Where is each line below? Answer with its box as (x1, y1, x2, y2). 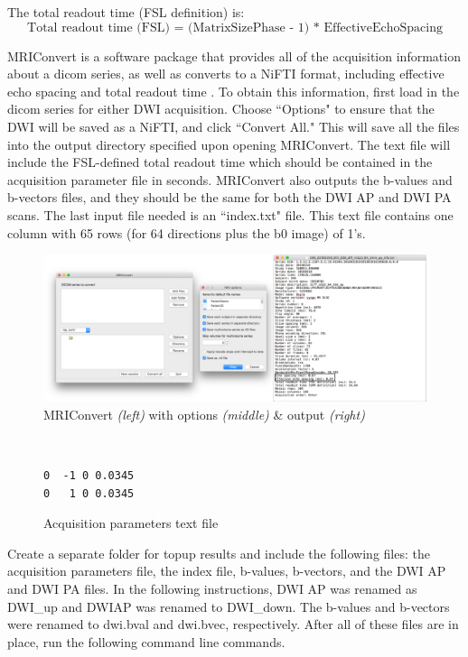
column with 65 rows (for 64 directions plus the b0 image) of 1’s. (7, 223, 366, 242)
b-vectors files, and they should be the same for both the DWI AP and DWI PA (7, 188, 452, 207)
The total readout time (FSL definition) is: (7, 3, 245, 21)
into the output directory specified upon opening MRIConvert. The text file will (7, 134, 451, 153)
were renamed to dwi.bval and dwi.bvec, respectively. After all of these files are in (7, 615, 459, 634)
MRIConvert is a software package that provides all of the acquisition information (7, 46, 461, 65)
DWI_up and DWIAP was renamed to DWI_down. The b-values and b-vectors (7, 597, 450, 615)
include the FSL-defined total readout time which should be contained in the (7, 153, 433, 171)
